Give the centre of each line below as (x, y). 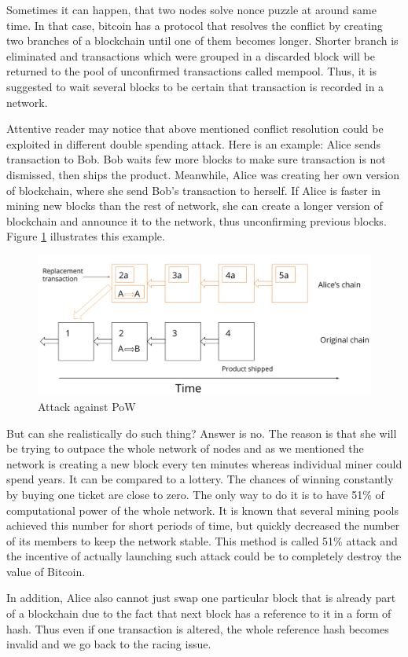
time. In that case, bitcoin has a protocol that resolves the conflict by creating (195, 25)
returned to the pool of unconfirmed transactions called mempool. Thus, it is (192, 71)
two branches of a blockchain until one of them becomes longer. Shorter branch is (202, 40)
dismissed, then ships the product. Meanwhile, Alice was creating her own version (203, 174)
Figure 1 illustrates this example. (86, 236)
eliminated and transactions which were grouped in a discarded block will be (191, 55)
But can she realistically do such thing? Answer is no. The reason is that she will (202, 433)
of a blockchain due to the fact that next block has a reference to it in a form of (199, 613)
